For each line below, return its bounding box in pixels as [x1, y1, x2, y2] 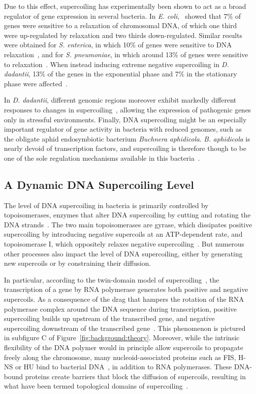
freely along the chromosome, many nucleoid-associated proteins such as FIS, [4, 352, 236, 362]
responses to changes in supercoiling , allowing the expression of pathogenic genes [4, 104, 251, 114]
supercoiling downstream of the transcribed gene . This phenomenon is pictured [4, 322, 246, 333]
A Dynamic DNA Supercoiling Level [4, 177, 194, 192]
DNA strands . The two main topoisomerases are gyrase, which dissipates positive [4, 219, 252, 229]
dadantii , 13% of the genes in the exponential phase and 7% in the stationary [4, 69, 237, 79]
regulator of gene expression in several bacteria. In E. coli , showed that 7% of [4, 10, 241, 21]
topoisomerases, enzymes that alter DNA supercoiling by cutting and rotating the [4, 210, 251, 220]
